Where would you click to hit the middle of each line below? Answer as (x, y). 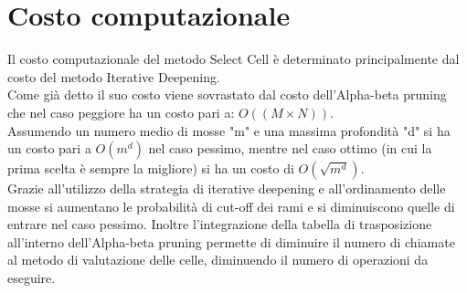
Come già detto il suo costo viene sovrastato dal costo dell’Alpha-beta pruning (227, 94)
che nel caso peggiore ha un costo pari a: (121, 112)
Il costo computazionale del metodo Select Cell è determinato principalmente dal (233, 59)
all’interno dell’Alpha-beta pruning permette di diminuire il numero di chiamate (231, 241)
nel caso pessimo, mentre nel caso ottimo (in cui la (290, 148)
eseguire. (32, 278)
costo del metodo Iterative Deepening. (114, 76)
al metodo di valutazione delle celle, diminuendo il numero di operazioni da (218, 260)
